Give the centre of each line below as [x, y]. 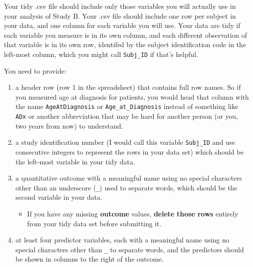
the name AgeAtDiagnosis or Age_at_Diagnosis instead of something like [127, 106]
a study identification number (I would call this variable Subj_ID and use [125, 142]
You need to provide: [35, 70]
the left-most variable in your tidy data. [75, 161]
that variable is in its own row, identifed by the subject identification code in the [125, 44]
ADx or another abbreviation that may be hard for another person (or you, [127, 116]
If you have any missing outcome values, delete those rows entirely [133, 214]
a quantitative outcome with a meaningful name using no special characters [129, 178]
